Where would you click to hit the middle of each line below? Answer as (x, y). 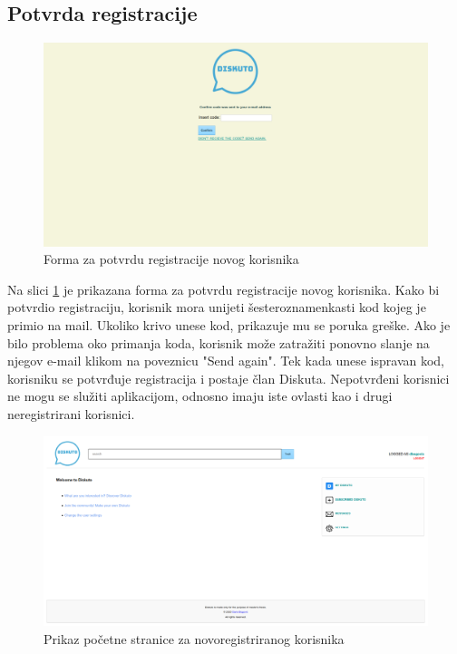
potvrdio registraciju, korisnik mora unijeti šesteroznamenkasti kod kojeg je (217, 307)
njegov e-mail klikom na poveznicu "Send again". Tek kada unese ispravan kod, (226, 361)
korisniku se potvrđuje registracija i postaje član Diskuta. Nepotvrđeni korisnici (228, 378)
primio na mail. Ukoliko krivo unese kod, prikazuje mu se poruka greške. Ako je (229, 325)
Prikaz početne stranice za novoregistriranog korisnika (194, 639)
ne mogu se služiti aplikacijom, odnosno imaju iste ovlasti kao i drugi (200, 396)
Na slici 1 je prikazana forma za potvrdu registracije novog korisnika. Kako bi (224, 289)
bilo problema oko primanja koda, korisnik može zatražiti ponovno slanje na (219, 342)
